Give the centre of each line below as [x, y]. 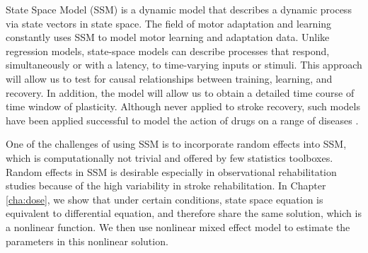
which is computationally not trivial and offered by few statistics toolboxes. [169, 157]
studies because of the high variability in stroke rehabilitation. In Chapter [166, 186]
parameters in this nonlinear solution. [87, 241]
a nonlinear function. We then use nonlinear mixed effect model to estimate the [178, 226]
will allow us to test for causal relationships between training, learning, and [169, 78]
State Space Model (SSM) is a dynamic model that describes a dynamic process [179, 9]
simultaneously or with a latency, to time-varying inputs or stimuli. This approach [184, 65]
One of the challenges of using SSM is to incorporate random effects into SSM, [176, 144]
